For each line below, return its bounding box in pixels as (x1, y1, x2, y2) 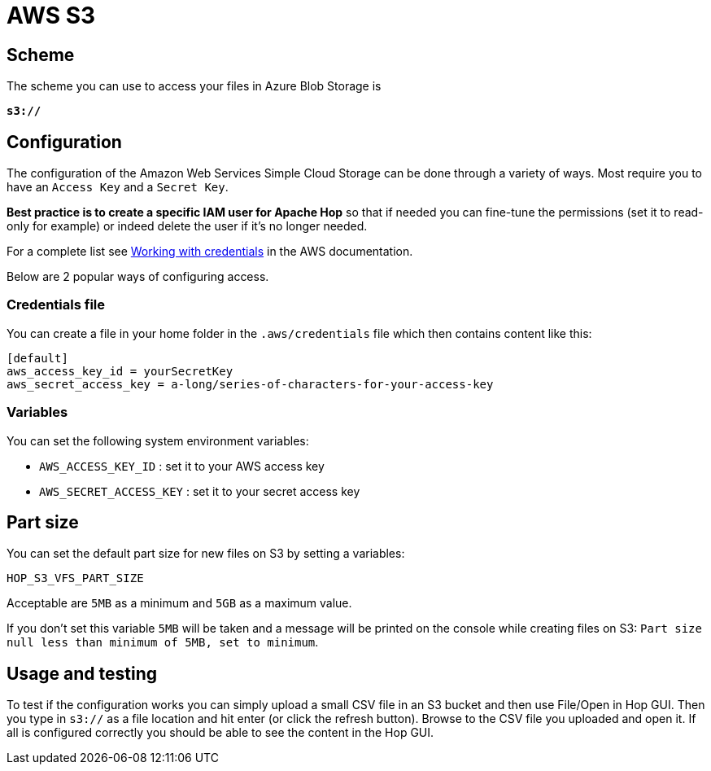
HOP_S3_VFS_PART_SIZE (7, 572, 144, 585)
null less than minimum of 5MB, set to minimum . (7, 635, 319, 650)
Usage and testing (7, 663, 158, 684)
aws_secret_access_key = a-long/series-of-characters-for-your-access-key (7, 377, 494, 391)
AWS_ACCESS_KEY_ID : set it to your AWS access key (39, 458, 325, 473)
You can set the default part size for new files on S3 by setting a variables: (7, 546, 405, 561)
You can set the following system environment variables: (7, 433, 309, 448)
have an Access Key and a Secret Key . (7, 180, 229, 195)
